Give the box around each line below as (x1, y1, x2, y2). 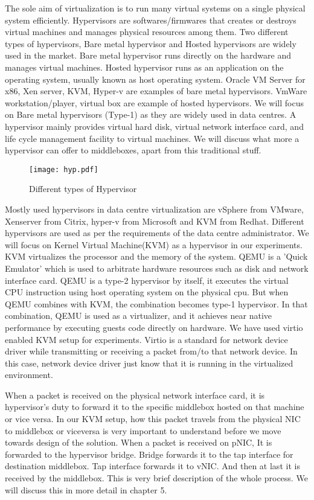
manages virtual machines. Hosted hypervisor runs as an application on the (5, 60, 284, 73)
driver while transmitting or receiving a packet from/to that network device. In (5, 345, 298, 357)
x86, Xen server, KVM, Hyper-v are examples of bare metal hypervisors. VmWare (5, 85, 307, 97)
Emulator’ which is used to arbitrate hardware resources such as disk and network (5, 261, 309, 274)
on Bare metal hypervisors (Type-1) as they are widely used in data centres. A (5, 108, 296, 121)
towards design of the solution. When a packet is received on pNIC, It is (5, 436, 272, 449)
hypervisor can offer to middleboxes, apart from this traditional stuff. (5, 144, 261, 156)
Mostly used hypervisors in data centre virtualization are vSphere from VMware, (5, 202, 304, 215)
